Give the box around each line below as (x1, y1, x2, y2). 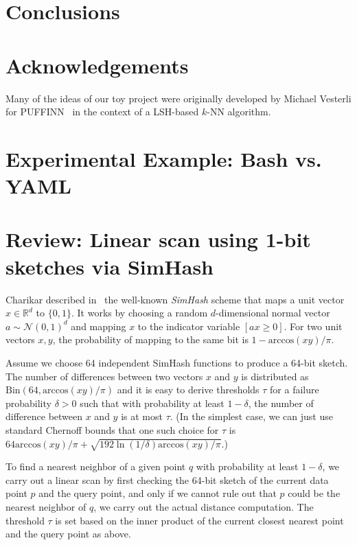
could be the (288, 486, 341, 500)
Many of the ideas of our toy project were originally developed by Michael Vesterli (5, 91, 352, 105)
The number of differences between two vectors (5, 369, 203, 383)
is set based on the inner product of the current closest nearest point (55, 513, 344, 527)
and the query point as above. (5, 526, 131, 541)
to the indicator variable (137, 318, 240, 333)
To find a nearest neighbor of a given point (5, 459, 186, 474)
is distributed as (241, 369, 309, 383)
